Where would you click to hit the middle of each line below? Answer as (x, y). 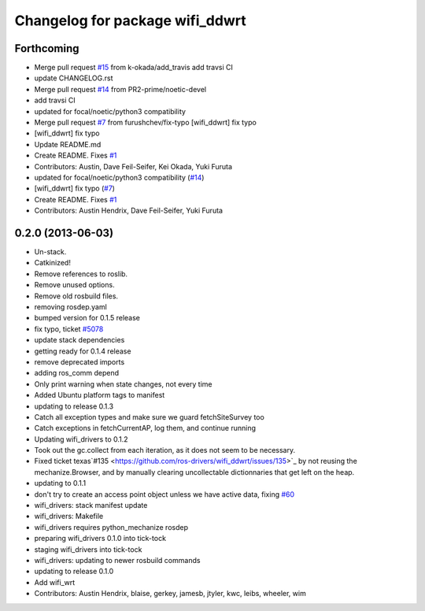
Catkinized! (52, 263)
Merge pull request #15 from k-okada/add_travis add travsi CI (134, 68)
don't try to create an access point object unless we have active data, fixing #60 (164, 494)
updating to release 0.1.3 (74, 406)
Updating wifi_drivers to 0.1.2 (81, 439)
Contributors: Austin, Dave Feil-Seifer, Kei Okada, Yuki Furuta (133, 166)
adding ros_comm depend (77, 373)
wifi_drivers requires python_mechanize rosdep (111, 527)
